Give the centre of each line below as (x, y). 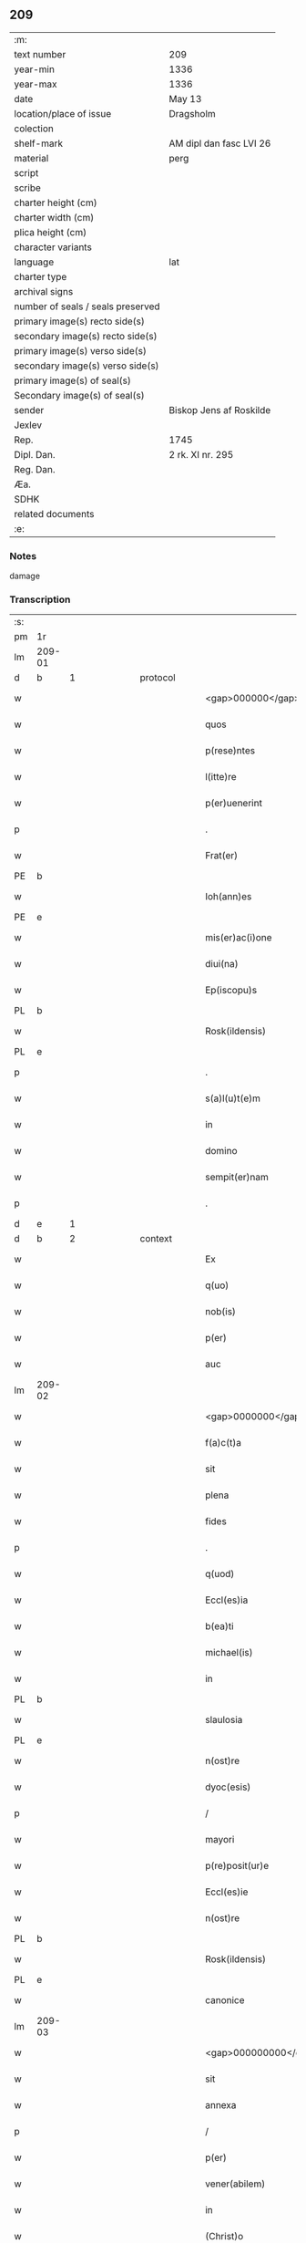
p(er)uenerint (233, 804)
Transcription (40, 599)
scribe (27, 188)
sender (29, 410)
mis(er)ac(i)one (238, 938)
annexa (220, 2105)
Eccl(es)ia (226, 1600)
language (34, 262)
